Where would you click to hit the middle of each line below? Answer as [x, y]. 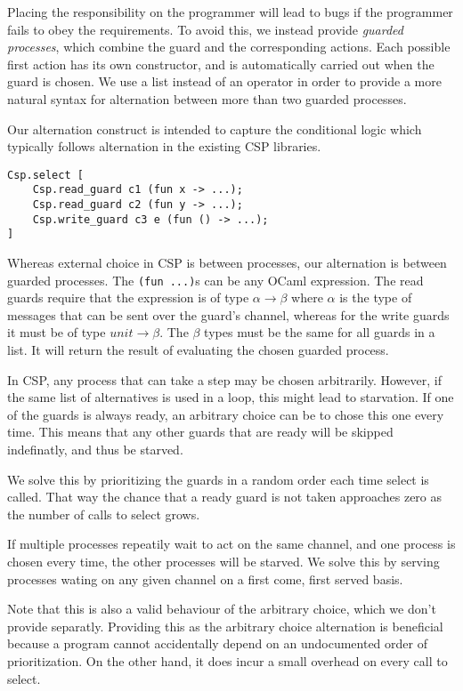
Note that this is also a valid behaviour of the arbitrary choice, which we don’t [222, 609]
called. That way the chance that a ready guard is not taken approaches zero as [225, 497]
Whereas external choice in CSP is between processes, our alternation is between [227, 263]
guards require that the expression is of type [128, 297]
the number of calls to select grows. [104, 514]
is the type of [376, 297]
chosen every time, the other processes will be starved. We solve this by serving [223, 561]
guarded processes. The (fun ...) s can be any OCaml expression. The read [215, 280]
